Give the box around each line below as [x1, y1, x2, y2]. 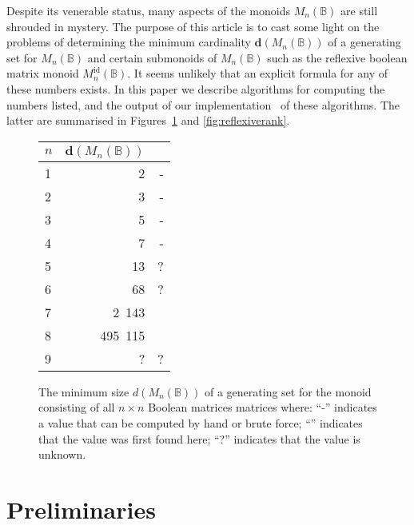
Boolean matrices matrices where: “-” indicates [148, 399, 377, 416]
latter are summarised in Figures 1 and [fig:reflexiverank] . [6, 112, 290, 129]
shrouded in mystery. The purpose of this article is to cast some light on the [6, 18, 380, 34]
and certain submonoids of [87, 49, 217, 66]
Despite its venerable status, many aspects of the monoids [6, 2, 291, 18]
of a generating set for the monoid [204, 383, 372, 400]
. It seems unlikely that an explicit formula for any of [127, 65, 388, 82]
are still [340, 2, 378, 18]
